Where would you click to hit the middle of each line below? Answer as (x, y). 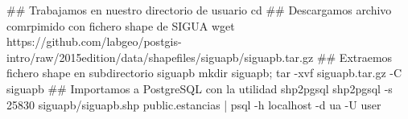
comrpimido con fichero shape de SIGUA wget (121, 25)
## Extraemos (354, 57)
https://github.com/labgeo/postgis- (94, 41)
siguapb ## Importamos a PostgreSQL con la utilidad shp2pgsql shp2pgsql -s (200, 88)
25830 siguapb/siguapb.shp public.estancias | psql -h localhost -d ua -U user (194, 104)
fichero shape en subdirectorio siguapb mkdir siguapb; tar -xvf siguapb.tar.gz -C (204, 73)
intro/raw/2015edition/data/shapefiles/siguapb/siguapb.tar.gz (160, 57)
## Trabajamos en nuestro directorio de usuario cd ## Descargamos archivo (199, 10)
